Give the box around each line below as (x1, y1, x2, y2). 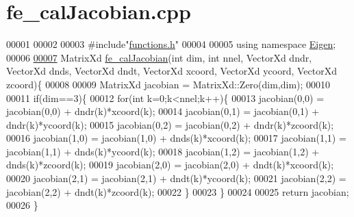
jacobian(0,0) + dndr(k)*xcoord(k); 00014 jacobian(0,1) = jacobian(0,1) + (6, 104, 320, 118)
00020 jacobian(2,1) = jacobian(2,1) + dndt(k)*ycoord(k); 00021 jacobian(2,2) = (6, 171, 346, 186)
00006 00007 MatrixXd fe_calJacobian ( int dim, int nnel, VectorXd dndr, (6, 50, 312, 64)
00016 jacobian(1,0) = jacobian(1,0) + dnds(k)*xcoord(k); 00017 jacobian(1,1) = (6, 131, 346, 145)
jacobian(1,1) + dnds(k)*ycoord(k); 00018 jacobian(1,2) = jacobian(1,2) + (6, 144, 320, 158)
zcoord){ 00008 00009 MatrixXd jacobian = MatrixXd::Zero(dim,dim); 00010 (6, 77, 331, 91)
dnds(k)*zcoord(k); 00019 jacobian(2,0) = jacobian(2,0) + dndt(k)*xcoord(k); (6, 157, 334, 172)
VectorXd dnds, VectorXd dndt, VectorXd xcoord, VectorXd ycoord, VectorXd (6, 64, 338, 78)
